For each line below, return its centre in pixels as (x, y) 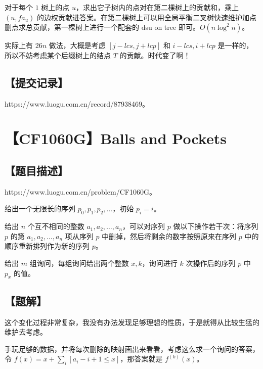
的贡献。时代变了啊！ (155, 55)
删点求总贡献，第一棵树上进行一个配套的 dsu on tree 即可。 (102, 27)
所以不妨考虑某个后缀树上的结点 (58, 55)
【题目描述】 (36, 170)
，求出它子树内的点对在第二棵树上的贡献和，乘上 (158, 7)
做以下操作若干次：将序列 (216, 226)
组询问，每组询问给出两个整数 (79, 263)
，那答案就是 (141, 359)
